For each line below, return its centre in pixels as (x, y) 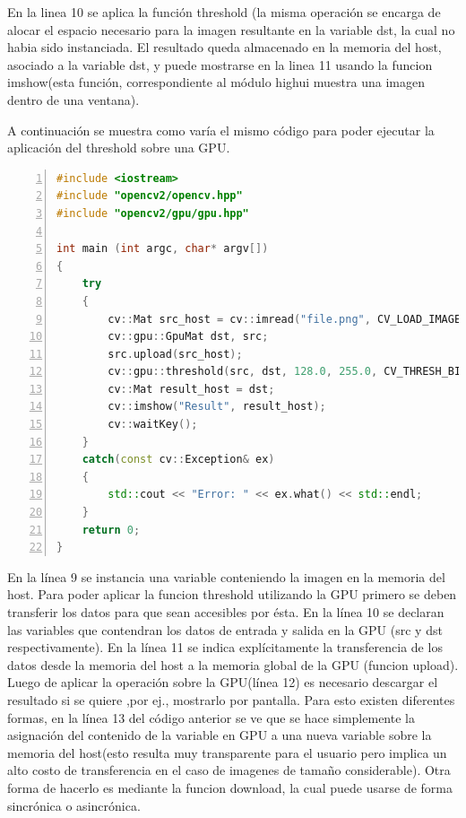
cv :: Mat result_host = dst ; (191, 389)
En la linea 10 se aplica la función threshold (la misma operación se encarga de (224, 12)
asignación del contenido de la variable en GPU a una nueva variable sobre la (220, 735)
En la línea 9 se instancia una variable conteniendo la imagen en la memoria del (226, 576)
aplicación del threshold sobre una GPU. (119, 148)
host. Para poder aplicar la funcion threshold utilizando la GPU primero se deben (232, 594)
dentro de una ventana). (73, 99)
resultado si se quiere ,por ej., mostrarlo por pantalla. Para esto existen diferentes (231, 699)
